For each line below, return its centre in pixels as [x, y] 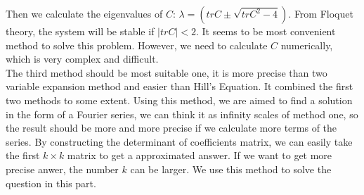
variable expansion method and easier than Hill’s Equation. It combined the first [180, 86]
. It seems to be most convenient [266, 31]
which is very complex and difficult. [82, 59]
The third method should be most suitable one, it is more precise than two [167, 72]
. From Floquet [321, 13]
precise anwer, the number [62, 169]
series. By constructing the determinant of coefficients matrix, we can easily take [179, 141]
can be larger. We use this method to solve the [231, 169]
